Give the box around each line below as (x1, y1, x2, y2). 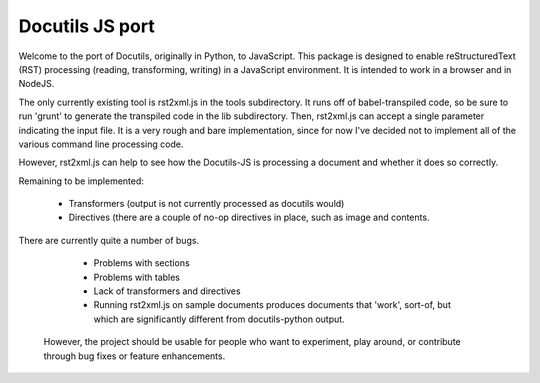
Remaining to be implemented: (18, 175, 145, 187)
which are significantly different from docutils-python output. (93, 313, 345, 325)
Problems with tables (93, 271, 180, 283)
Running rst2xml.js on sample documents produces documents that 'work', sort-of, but (93, 299, 452, 311)
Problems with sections (93, 257, 190, 269)
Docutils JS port (18, 15, 155, 37)
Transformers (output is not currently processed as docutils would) (68, 198, 345, 210)
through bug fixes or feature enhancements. (43, 350, 226, 362)
